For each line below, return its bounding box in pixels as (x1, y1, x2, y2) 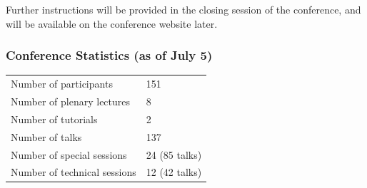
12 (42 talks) (146, 164, 202, 179)
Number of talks (11, 129, 82, 144)
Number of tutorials (11, 111, 98, 126)
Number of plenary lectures (11, 94, 131, 108)
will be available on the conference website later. (6, 16, 218, 31)
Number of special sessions (11, 147, 127, 162)
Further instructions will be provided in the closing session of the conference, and (6, 2, 361, 16)
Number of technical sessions (11, 164, 136, 179)
